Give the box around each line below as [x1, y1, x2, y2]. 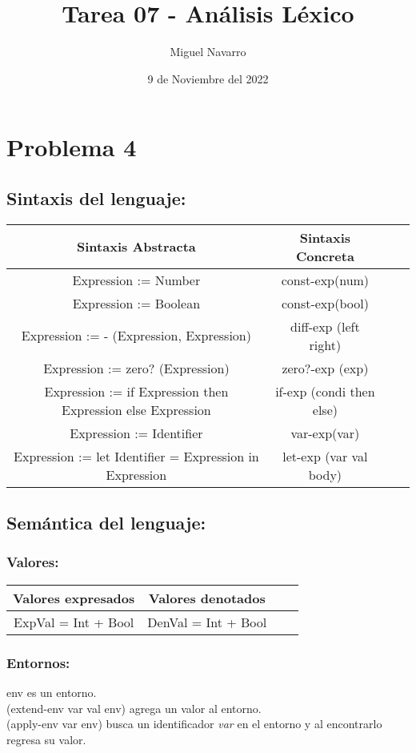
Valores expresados [13, 588, 135, 607]
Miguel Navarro [170, 43, 246, 60]
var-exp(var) [290, 423, 360, 442]
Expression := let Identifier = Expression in [14, 446, 259, 465]
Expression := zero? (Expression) [43, 358, 230, 377]
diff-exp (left [290, 316, 360, 336]
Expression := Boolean [72, 293, 201, 312]
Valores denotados [148, 588, 266, 607]
